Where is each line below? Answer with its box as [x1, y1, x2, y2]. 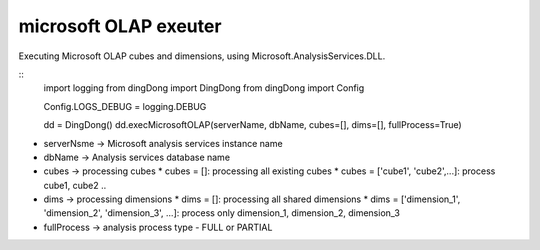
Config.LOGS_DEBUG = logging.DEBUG [43, 100, 207, 112]
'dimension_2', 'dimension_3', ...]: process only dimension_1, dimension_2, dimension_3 [43, 207, 400, 219]
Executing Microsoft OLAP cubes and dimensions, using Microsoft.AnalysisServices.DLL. [18, 50, 386, 62]
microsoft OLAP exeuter [18, 15, 222, 37]
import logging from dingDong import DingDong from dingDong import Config [43, 82, 365, 94]
